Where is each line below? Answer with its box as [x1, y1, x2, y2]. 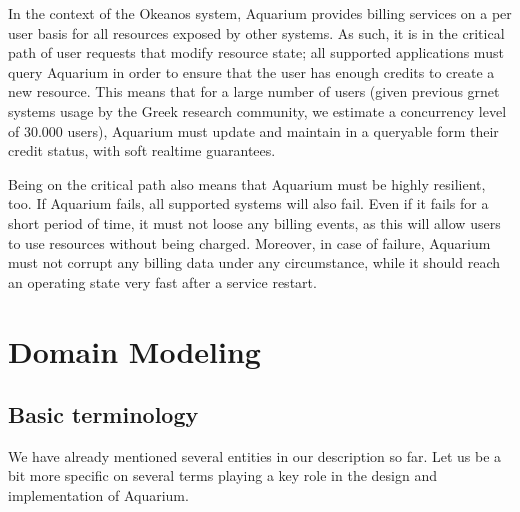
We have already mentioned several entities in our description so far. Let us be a [8, 445, 502, 466]
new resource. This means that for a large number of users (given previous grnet [8, 81, 500, 102]
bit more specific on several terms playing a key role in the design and [8, 465, 437, 486]
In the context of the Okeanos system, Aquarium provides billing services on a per [8, 3, 512, 23]
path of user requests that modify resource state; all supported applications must [8, 42, 504, 63]
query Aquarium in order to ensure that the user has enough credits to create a [8, 61, 495, 82]
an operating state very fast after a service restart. [8, 271, 317, 292]
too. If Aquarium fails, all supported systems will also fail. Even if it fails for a [8, 193, 489, 214]
